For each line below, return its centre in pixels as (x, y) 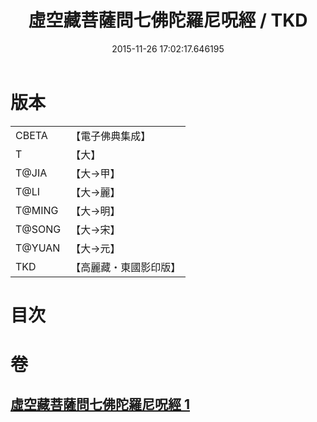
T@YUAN (38, 248)
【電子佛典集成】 (111, 136)
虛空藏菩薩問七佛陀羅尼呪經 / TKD (168, 20)
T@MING (37, 210)
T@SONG (38, 229)
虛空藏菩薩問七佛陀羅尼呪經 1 (100, 404)
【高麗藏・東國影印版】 (126, 267)
